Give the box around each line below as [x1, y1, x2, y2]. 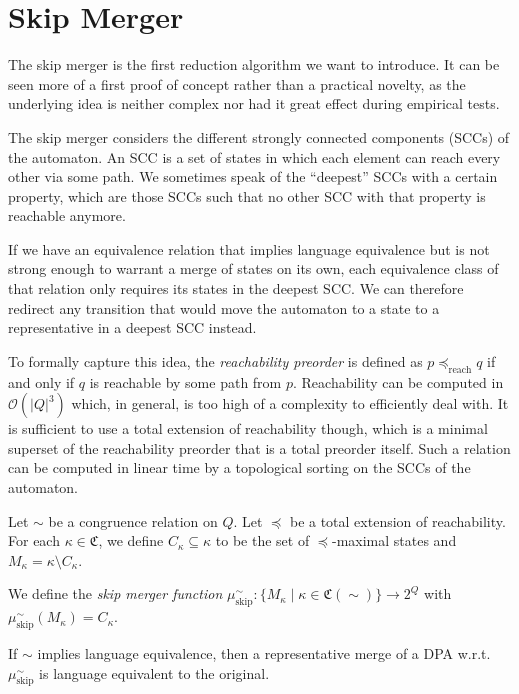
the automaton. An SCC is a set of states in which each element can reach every [8, 146, 501, 167]
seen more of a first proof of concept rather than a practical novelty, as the [8, 73, 466, 94]
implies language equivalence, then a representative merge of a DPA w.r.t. [37, 642, 491, 663]
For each [8, 530, 60, 551]
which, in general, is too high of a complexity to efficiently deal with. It [71, 393, 509, 414]
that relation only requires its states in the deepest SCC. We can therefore [8, 278, 464, 299]
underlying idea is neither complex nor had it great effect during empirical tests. [8, 93, 500, 114]
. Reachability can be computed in [292, 371, 504, 392]
